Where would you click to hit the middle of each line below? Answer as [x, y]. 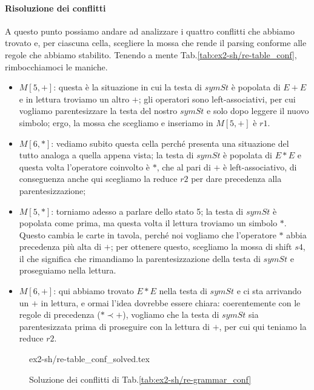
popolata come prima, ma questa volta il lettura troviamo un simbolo [148, 223]
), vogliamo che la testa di [171, 314]
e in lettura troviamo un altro [74, 99]
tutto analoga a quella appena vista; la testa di [106, 155]
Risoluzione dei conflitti [55, 8]
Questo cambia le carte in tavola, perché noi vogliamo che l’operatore [148, 234]
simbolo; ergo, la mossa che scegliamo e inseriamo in [116, 122]
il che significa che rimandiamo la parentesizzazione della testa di [140, 258]
